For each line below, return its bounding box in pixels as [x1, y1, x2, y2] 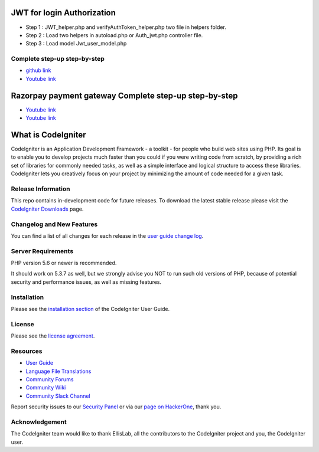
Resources [11, 347, 43, 355]
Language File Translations [25, 368, 92, 375]
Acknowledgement [11, 418, 67, 426]
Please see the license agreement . [11, 332, 95, 339]
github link [25, 67, 51, 74]
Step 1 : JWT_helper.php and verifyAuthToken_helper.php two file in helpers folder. [25, 24, 227, 31]
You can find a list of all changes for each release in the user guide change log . [11, 232, 204, 239]
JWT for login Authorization [11, 8, 116, 18]
